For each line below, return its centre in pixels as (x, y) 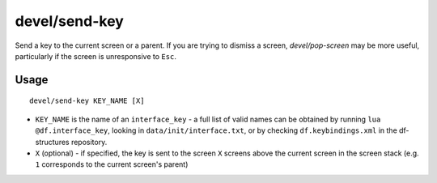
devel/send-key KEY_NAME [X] (87, 101)
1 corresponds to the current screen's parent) (112, 164)
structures (52, 142)
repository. (89, 142)
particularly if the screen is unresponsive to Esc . (96, 56)
